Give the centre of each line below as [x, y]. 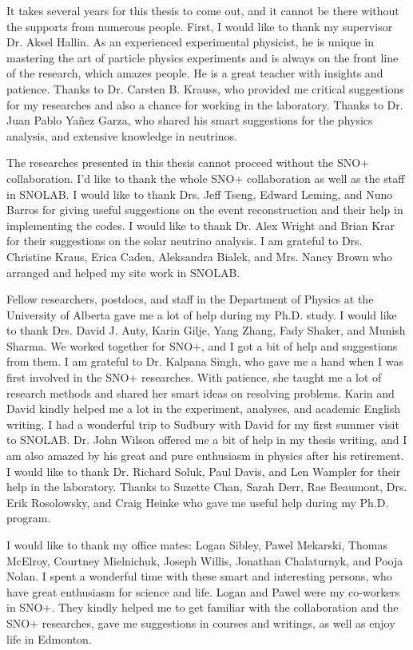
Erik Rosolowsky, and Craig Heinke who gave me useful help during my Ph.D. [198, 502]
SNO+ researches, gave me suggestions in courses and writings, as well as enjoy [201, 622]
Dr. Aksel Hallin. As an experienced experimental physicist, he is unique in [190, 42]
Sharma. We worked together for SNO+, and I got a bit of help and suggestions [202, 345]
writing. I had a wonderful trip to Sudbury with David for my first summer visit [203, 424]
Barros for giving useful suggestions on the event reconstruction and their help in [205, 210]
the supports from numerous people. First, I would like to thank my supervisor [200, 26]
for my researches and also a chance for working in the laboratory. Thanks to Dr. [205, 104]
